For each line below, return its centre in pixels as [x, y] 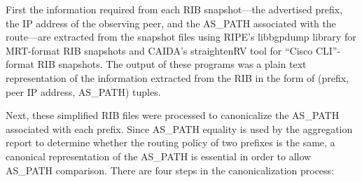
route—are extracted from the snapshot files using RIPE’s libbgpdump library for [181, 37]
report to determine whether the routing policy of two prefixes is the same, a [170, 142]
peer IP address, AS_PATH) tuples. [83, 91]
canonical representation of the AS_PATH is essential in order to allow [159, 156]
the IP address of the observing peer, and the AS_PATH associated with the [171, 23]
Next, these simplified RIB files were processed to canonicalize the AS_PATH [173, 115]
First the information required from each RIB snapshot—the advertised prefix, [174, 9]
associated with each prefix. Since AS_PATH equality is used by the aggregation [179, 128]
